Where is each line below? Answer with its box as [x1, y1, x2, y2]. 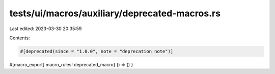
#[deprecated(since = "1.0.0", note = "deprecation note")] [20, 48, 174, 54]
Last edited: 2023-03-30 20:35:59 [9, 26, 82, 32]
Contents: [9, 35, 30, 41]
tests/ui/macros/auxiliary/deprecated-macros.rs [9, 8, 221, 19]
